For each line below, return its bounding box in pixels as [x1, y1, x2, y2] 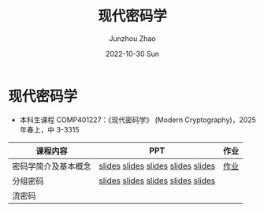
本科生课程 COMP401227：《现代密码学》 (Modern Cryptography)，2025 [19, 115, 256, 125]
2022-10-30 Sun [105, 49, 160, 58]
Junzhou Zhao [109, 33, 156, 43]
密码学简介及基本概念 [12, 161, 92, 172]
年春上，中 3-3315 [19, 125, 80, 134]
